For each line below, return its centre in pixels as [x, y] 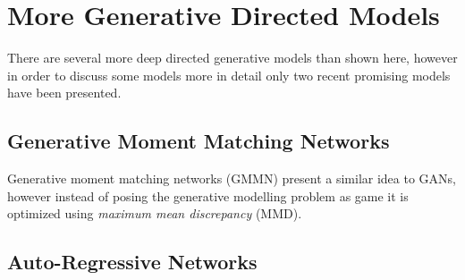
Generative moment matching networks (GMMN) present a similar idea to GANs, [232, 178]
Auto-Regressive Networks [132, 262]
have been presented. [64, 93]
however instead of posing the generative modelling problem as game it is [208, 195]
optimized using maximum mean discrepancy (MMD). [155, 213]
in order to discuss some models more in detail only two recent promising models [229, 75]
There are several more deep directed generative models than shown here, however [232, 58]
